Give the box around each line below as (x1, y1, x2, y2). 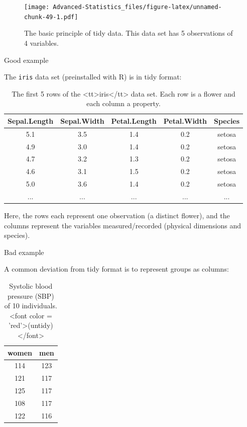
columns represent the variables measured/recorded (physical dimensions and (4, 220, 241, 230)
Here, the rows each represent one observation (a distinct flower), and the (4, 210, 230, 221)
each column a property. (86, 98, 161, 109)
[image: (24, 4, 50, 11)
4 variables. (24, 37, 59, 48)
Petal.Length (111, 115, 157, 126)
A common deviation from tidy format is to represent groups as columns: (4, 264, 229, 274)
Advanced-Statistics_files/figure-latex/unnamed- (53, 4, 222, 11)
